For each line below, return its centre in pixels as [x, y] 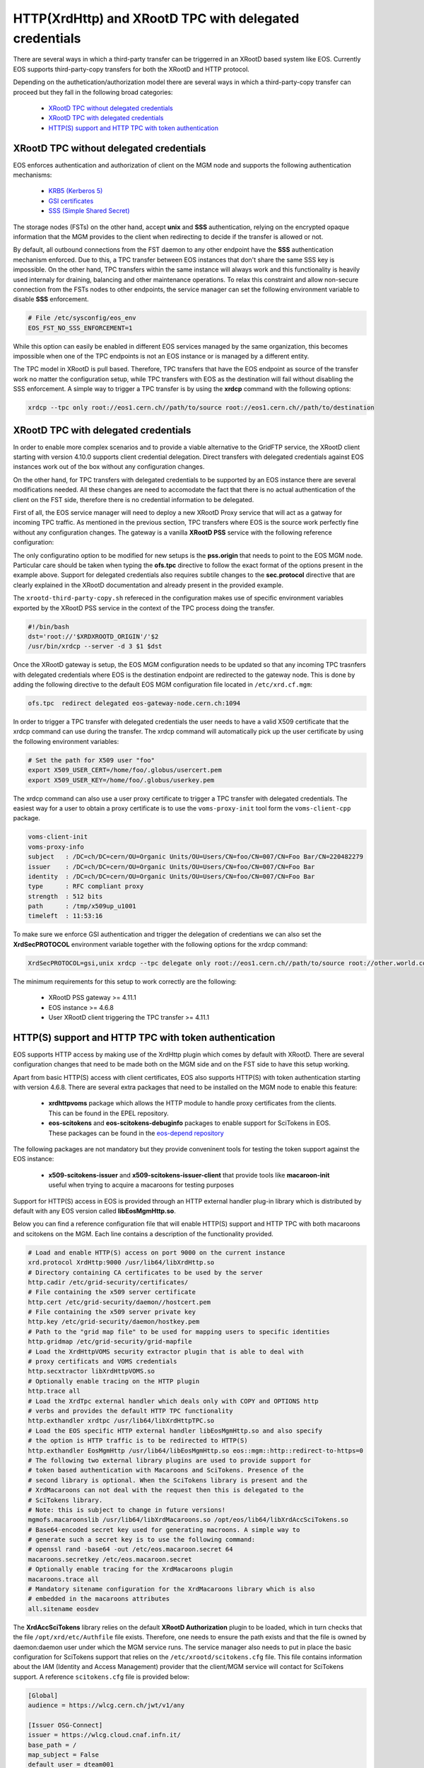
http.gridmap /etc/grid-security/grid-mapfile [110, 1342]
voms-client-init [58, 837]
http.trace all [54, 1391]
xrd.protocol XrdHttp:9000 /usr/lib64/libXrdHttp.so [121, 1263]
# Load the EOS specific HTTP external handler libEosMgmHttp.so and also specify [175, 1431]
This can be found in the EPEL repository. [108, 1113]
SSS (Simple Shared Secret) [89, 211]
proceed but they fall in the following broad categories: [93, 92]
